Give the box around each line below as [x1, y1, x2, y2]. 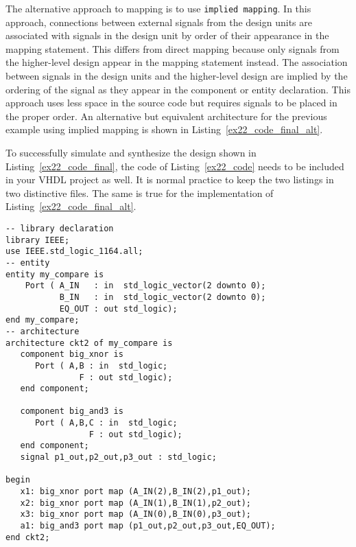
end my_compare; [5, 315, 80, 325]
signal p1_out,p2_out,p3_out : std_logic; [20, 452, 217, 463]
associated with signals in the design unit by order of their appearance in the [5, 28, 329, 43]
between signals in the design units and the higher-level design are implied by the [5, 69, 348, 83]
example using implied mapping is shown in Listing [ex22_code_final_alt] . [5, 122, 323, 137]
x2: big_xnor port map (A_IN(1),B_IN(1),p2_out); [20, 498, 251, 508]
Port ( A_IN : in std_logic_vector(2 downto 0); [25, 281, 266, 291]
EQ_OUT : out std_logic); [59, 303, 178, 314]
